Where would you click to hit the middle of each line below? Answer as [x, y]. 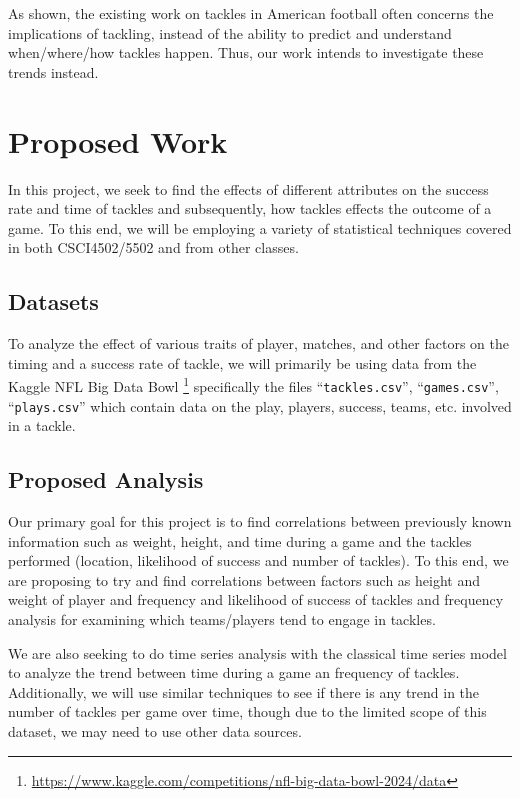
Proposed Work [118, 140]
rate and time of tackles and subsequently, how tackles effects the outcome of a [250, 208]
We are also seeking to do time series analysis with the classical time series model [257, 652]
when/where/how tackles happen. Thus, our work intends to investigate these [246, 52]
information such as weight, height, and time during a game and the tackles [240, 540]
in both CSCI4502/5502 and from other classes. [153, 247]
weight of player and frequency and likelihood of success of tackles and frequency [256, 599]
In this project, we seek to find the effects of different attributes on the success [248, 188]
